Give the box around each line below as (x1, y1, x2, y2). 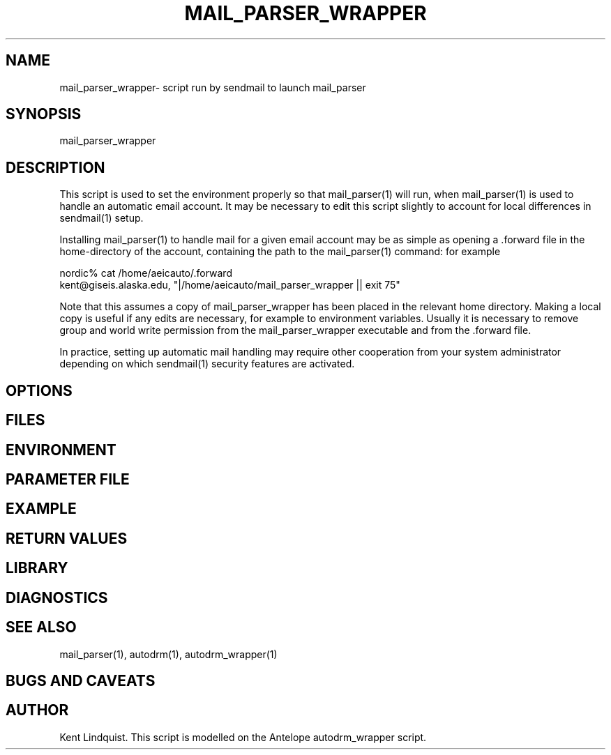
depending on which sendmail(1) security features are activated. (59, 358, 355, 370)
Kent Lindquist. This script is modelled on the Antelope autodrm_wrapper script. (59, 731, 427, 743)
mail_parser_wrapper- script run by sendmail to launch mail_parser (59, 81, 366, 93)
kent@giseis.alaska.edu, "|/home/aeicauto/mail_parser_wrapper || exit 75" (59, 279, 400, 291)
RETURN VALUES (6, 529, 128, 547)
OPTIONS (6, 381, 73, 399)
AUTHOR (6, 701, 69, 719)
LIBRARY (6, 559, 68, 577)
